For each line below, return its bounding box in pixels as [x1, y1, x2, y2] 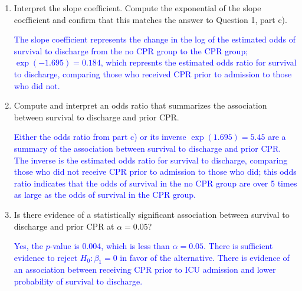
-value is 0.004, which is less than [50, 240, 170, 252]
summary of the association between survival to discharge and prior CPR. [14, 142, 281, 154]
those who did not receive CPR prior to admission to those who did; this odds [14, 165, 297, 178]
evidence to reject [14, 251, 78, 263]
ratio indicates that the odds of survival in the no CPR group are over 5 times [14, 176, 297, 189]
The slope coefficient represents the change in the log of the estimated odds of [14, 33, 296, 45]
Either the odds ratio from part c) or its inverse [14, 130, 186, 143]
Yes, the [14, 240, 43, 252]
